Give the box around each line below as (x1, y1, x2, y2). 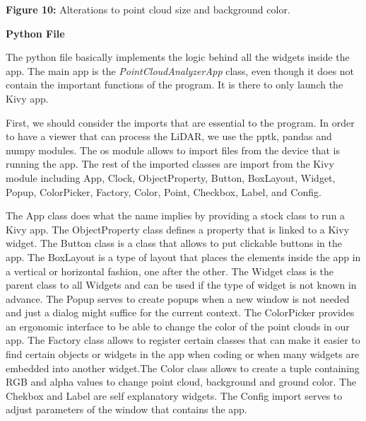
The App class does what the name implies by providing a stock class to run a (6, 208, 346, 223)
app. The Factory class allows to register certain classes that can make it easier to (6, 333, 360, 347)
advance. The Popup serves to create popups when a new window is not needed (6, 291, 350, 306)
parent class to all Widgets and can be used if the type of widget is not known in (6, 277, 357, 292)
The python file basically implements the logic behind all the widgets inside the (6, 50, 350, 64)
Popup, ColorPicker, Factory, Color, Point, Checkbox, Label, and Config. (6, 184, 321, 199)
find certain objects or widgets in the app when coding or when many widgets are (6, 347, 360, 362)
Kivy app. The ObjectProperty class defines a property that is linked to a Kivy (6, 221, 350, 236)
